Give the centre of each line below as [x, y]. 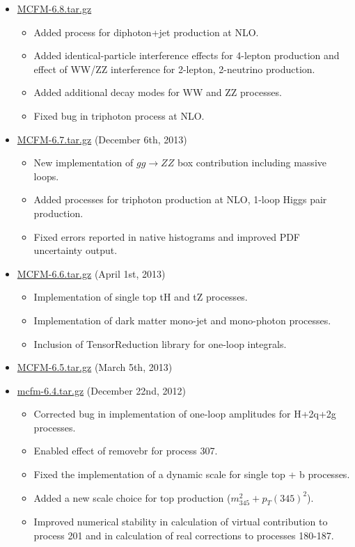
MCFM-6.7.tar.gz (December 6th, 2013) [102, 139]
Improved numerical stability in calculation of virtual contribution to [181, 522]
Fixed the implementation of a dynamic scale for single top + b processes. [192, 474]
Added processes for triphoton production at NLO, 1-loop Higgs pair [180, 199]
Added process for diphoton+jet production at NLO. [146, 32]
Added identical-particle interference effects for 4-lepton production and [187, 55]
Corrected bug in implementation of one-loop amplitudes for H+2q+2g [185, 414]
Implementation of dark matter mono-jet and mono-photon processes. [182, 320]
